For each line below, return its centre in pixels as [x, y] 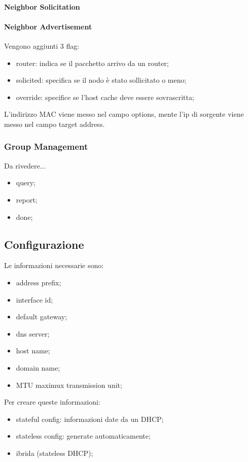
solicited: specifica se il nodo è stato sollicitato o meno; [101, 80]
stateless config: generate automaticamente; [83, 436]
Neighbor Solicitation [42, 6]
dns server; [33, 333]
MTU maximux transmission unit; [69, 385]
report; [27, 199]
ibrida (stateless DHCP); [55, 453]
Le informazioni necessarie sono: [54, 265]
